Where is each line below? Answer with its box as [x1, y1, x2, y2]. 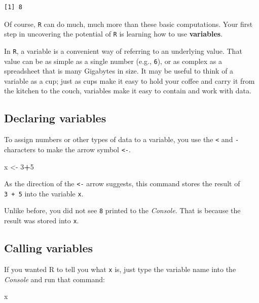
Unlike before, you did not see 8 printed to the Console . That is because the [4, 205, 241, 216]
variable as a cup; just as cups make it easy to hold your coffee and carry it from [4, 75, 255, 86]
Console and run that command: [4, 274, 105, 284]
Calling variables [4, 240, 93, 256]
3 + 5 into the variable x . [4, 188, 84, 198]
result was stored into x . [4, 215, 79, 226]
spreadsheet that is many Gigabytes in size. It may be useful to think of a [4, 65, 234, 76]
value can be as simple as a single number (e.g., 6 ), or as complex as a [4, 55, 222, 66]
